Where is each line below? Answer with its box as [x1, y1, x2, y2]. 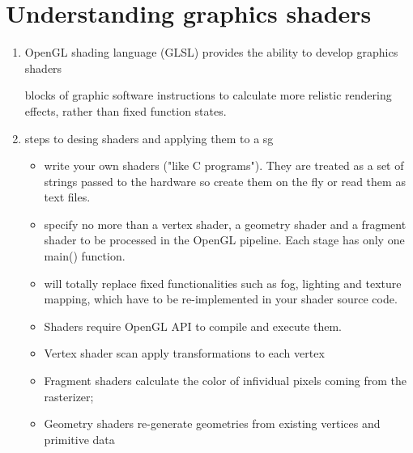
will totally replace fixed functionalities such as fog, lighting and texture [44, 274, 402, 291]
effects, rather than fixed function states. [24, 102, 227, 119]
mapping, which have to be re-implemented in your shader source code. [44, 290, 398, 307]
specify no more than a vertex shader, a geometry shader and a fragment [44, 215, 407, 232]
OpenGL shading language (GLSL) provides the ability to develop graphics [24, 44, 398, 61]
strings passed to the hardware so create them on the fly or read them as [44, 172, 406, 189]
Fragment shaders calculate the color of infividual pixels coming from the [44, 372, 407, 389]
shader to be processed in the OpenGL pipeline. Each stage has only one [44, 231, 405, 248]
